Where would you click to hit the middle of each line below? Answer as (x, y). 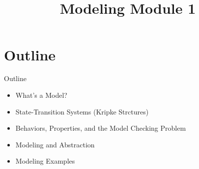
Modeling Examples (45, 161)
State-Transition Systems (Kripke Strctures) (82, 111)
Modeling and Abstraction (55, 144)
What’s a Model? (41, 95)
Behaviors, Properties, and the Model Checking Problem (101, 128)
